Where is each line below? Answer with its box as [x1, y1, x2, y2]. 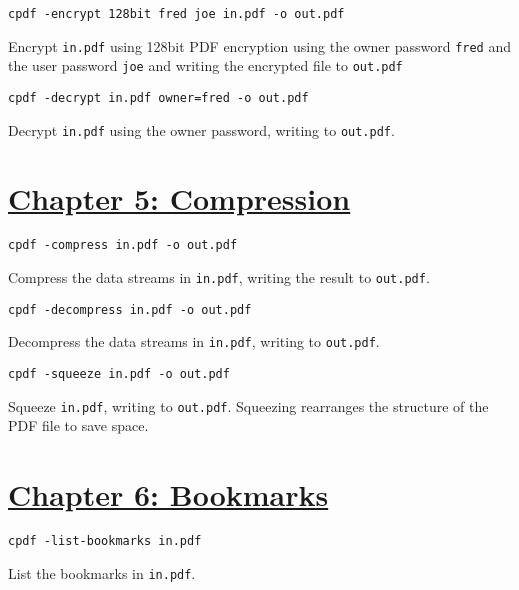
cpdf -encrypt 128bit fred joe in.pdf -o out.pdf [8, 7, 345, 21]
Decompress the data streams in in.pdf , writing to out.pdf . [8, 331, 380, 352]
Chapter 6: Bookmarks [8, 474, 329, 515]
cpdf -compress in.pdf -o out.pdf [8, 238, 238, 253]
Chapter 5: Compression [8, 178, 351, 219]
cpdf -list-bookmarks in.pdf [8, 534, 202, 549]
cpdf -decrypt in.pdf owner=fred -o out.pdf [8, 90, 309, 105]
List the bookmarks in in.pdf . [8, 562, 196, 583]
